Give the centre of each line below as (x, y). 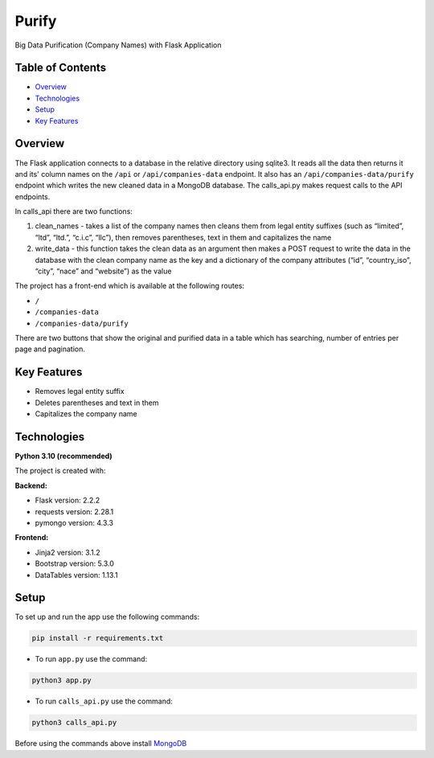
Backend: (31, 486)
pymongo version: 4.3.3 (74, 522)
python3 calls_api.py (74, 723)
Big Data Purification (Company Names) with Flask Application (118, 45)
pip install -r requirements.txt (98, 638)
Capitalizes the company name (86, 414)
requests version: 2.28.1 (74, 511)
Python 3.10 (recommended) (63, 456)
